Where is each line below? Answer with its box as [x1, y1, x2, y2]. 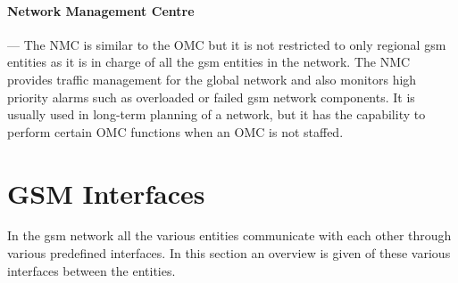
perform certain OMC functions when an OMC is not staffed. [7, 122, 344, 141]
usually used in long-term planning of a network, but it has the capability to [7, 105, 426, 124]
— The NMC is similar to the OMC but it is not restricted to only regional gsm [7, 35, 446, 53]
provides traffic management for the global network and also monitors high [7, 69, 417, 88]
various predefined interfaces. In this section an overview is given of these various [7, 244, 451, 263]
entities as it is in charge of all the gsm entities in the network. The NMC [7, 53, 411, 71]
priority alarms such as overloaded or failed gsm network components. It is [7, 87, 415, 106]
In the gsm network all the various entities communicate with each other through [7, 226, 452, 245]
